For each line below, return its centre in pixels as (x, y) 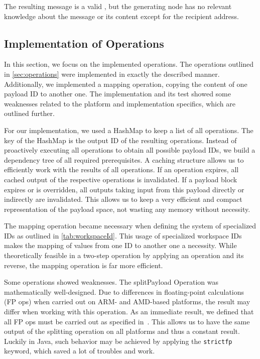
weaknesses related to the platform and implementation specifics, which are (120, 103)
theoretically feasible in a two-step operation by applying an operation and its (124, 255)
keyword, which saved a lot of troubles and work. (80, 351)
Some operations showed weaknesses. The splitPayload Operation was (111, 282)
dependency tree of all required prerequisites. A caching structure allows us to (124, 159)
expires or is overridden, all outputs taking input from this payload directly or (124, 189)
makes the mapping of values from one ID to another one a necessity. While (120, 245)
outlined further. (29, 113)
